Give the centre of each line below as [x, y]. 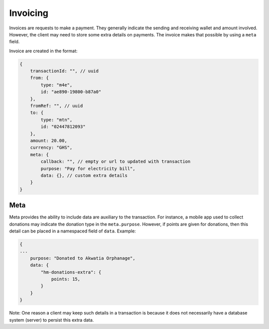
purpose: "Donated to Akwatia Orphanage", [83, 258]
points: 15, [66, 279]
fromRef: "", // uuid [57, 106]
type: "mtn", [57, 120]
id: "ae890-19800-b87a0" [71, 92]
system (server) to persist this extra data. [52, 320]
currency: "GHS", [51, 148]
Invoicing [29, 13]
